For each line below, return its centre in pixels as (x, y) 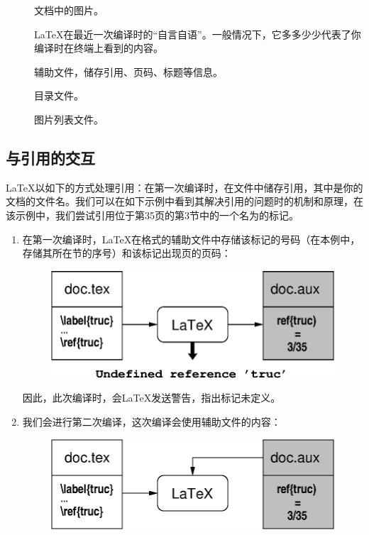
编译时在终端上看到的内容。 (99, 48)
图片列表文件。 (69, 119)
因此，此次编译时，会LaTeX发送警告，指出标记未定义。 (152, 398)
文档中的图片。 (69, 10)
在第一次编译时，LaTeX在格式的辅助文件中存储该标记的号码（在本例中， (191, 239)
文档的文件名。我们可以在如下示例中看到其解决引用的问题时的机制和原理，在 (184, 201)
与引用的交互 (50, 157)
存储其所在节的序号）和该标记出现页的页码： (127, 253)
